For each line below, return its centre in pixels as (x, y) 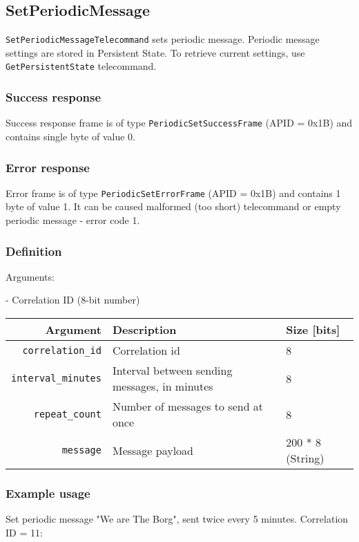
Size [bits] (313, 330)
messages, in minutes (163, 386)
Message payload (153, 450)
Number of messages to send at (188, 406)
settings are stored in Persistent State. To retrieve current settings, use (155, 52)
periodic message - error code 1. (73, 220)
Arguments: (30, 276)
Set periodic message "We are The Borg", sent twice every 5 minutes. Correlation (177, 519)
